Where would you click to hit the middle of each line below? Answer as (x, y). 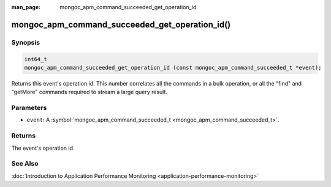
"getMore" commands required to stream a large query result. (89, 92)
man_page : (26, 7)
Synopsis (25, 42)
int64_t (36, 59)
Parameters (29, 108)
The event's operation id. (43, 148)
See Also (25, 164)
